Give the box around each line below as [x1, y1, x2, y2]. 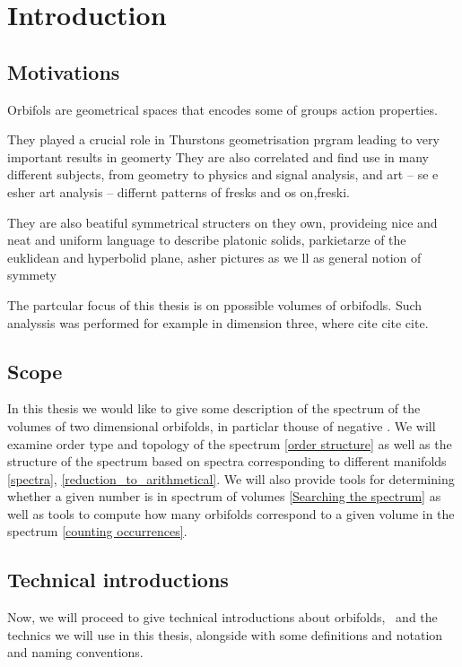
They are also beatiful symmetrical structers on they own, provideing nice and [7, 212, 438, 231]
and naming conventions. [7, 643, 144, 662]
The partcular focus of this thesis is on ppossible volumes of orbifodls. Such [7, 295, 423, 314]
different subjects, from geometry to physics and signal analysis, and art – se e [7, 165, 439, 184]
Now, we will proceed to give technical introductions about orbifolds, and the [7, 608, 438, 627]
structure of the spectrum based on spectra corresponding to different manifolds [7, 452, 447, 471]
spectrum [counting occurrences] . [7, 522, 187, 541]
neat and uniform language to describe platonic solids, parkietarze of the [7, 230, 406, 249]
